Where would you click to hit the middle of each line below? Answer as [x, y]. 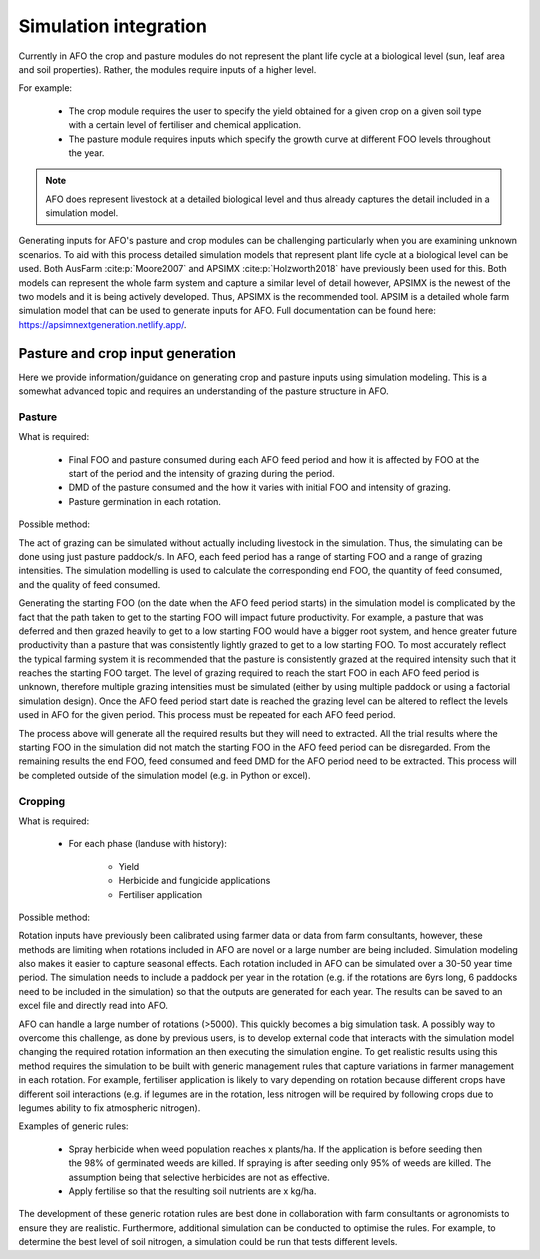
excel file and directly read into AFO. [93, 1006]
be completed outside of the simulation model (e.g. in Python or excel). [164, 775]
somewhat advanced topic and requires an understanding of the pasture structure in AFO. [203, 391]
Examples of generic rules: [73, 1126]
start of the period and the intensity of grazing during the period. [201, 474]
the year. [86, 152]
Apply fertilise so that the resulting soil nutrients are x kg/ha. [192, 1191]
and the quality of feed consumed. [89, 584]
